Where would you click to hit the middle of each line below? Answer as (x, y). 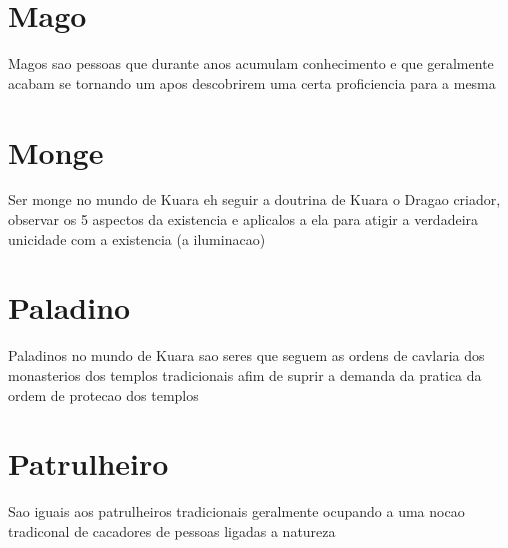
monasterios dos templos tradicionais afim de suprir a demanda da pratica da (245, 374)
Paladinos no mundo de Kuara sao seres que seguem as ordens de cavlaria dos (246, 355)
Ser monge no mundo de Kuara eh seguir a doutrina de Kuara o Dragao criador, (254, 199)
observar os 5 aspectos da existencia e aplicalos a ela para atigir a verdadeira (243, 219)
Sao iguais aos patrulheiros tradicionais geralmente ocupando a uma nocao (236, 511)
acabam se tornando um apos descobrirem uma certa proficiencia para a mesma (252, 82)
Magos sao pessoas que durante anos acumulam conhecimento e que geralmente (251, 63)
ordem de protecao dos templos (103, 394)
